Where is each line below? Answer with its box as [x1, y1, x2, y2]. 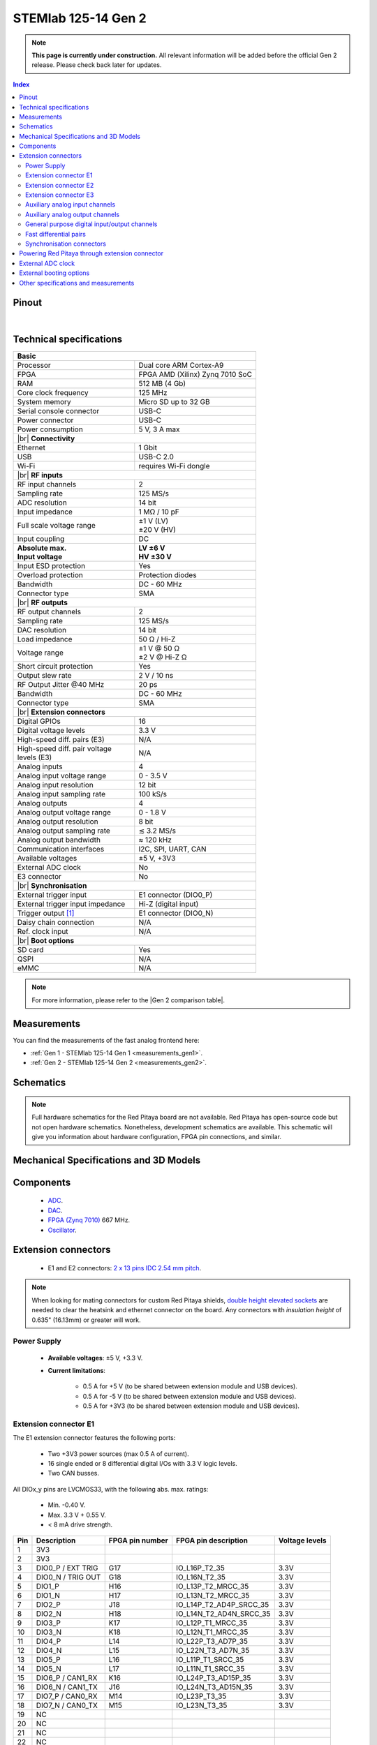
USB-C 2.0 [138, 452, 175, 462]
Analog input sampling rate [17, 789, 106, 799]
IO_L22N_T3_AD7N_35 [175, 1646, 250, 1656]
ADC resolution [17, 498, 68, 507]
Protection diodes [138, 570, 197, 580]
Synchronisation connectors [25, 239, 106, 248]
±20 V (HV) [138, 525, 176, 535]
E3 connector [17, 872, 62, 882]
